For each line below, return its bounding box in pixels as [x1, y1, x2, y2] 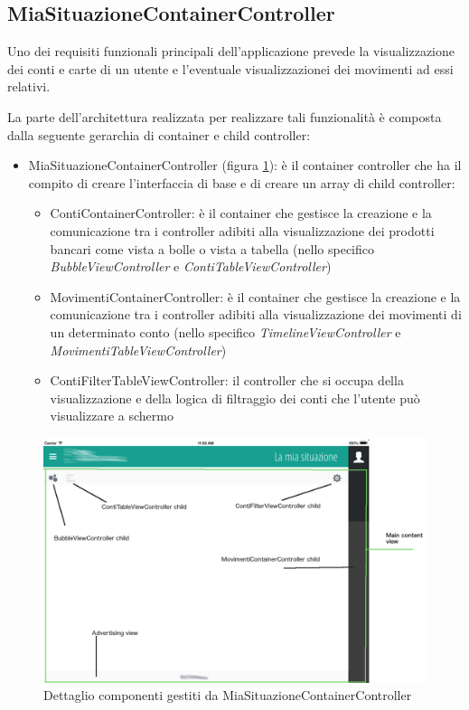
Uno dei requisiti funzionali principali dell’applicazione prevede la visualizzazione [7, 42, 455, 61]
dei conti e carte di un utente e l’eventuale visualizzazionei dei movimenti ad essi [7, 59, 454, 78]
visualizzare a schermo [50, 406, 174, 425]
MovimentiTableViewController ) [50, 340, 227, 359]
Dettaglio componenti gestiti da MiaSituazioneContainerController [43, 686, 412, 705]
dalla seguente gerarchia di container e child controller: [7, 125, 311, 144]
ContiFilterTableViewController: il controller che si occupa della [50, 371, 404, 390]
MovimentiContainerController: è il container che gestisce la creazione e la [50, 287, 461, 306]
